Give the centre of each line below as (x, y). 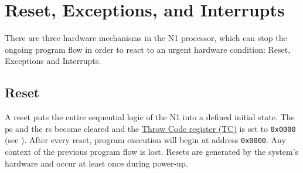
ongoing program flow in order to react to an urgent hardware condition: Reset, (148, 49)
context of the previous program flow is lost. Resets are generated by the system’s (152, 152)
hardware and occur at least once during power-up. (96, 163)
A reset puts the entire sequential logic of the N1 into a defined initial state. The (150, 117)
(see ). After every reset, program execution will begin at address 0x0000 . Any (145, 140)
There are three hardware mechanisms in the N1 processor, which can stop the (146, 38)
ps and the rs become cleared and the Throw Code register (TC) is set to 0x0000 (150, 128)
